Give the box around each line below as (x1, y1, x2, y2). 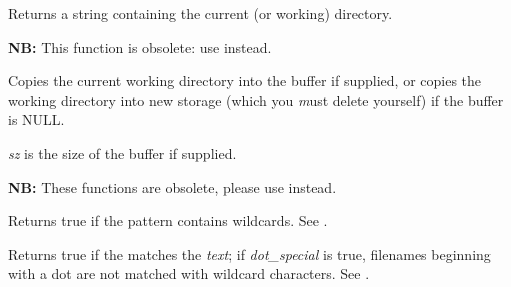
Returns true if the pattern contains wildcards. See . (8, 210, 328, 231)
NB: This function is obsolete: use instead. (8, 36, 272, 57)
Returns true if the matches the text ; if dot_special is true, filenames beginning (8, 243, 491, 264)
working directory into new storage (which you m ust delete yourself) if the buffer (8, 89, 504, 110)
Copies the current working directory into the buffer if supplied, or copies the (8, 70, 482, 91)
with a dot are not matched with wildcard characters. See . (8, 263, 370, 284)
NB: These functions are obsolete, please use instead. (8, 176, 337, 197)
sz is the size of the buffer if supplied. (8, 142, 237, 163)
